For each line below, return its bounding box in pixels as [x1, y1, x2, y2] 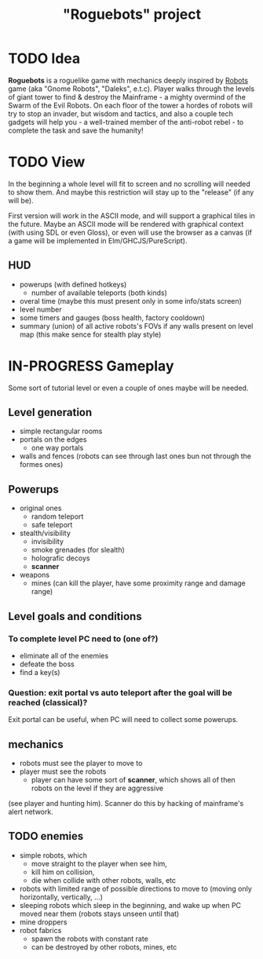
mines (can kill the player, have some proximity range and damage [31, 578, 246, 588]
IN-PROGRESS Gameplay [8, 357, 174, 374]
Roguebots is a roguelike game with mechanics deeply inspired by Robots [8, 75, 249, 85]
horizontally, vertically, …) [19, 892, 104, 902]
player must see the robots [19, 767, 107, 776]
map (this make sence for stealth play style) [19, 330, 162, 339]
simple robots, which [19, 850, 88, 860]
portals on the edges [19, 435, 87, 444]
